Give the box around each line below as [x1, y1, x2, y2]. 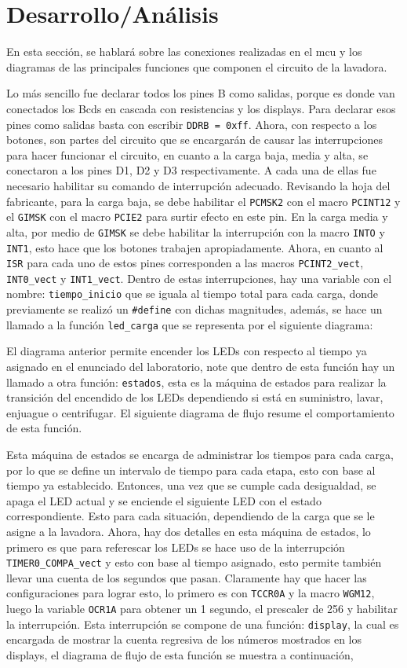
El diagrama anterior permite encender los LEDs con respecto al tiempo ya [6, 343, 367, 359]
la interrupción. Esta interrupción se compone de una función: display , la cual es [6, 615, 399, 632]
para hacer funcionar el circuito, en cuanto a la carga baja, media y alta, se [6, 146, 369, 163]
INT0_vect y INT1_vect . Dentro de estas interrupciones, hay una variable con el [6, 270, 392, 286]
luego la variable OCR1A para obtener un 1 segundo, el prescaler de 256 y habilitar [6, 600, 398, 617]
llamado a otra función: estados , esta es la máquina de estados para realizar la [6, 373, 387, 390]
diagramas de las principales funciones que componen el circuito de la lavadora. [6, 58, 387, 75]
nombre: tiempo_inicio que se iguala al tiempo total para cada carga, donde [6, 285, 379, 302]
